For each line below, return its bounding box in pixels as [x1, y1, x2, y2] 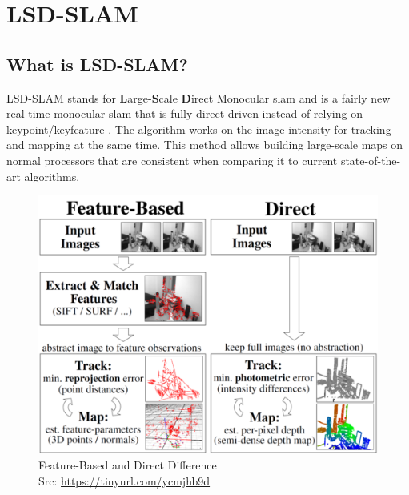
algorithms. [24, 167, 80, 184]
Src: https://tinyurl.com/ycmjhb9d [38, 472, 211, 489]
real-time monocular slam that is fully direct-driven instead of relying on [6, 105, 363, 122]
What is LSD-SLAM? [6, 51, 188, 76]
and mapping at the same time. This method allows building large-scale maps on [6, 136, 403, 153]
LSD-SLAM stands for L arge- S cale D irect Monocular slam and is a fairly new [6, 89, 391, 106]
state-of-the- [340, 151, 401, 168]
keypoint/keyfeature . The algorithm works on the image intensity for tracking [6, 120, 391, 137]
